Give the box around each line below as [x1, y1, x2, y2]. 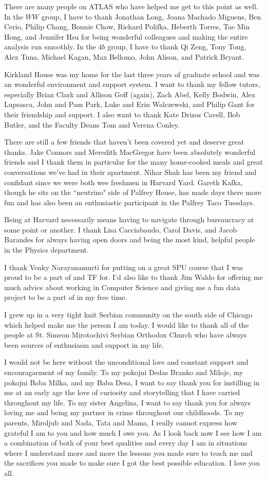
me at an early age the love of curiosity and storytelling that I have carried [4, 387, 240, 398]
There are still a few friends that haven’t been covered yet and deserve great [4, 136, 244, 147]
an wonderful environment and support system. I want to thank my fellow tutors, [4, 79, 260, 90]
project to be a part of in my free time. [4, 292, 127, 303]
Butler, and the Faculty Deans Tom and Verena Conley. [4, 119, 180, 130]
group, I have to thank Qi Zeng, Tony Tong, [107, 41, 246, 52]
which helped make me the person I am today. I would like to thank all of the [4, 319, 249, 330]
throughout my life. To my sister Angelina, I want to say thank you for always [4, 397, 251, 407]
